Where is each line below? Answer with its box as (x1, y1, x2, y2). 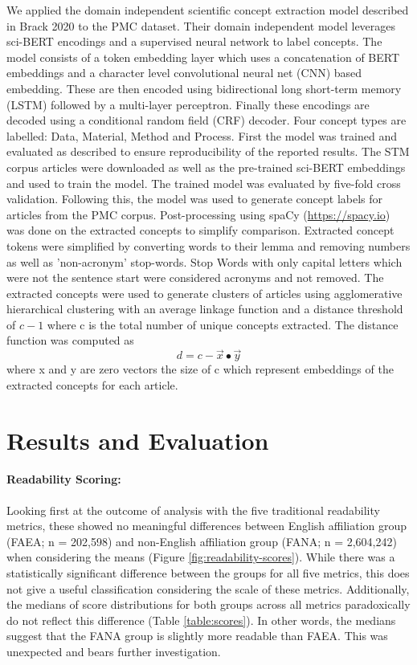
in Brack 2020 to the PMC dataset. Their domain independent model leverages (6, 17, 396, 34)
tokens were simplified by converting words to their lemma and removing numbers (6, 237, 411, 254)
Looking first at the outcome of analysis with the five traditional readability (6, 501, 380, 518)
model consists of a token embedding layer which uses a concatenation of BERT (6, 48, 400, 65)
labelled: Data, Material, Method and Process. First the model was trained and (6, 127, 398, 144)
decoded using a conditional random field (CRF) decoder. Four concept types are (6, 112, 407, 129)
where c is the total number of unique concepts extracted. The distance (47, 316, 399, 332)
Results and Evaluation (6, 423, 269, 456)
